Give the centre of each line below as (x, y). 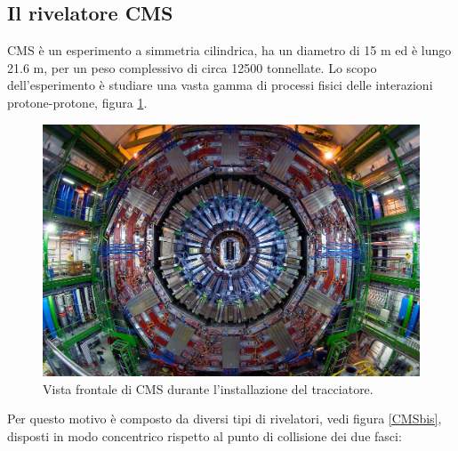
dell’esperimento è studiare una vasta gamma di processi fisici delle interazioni (220, 85)
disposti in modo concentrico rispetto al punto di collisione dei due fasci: (205, 435)
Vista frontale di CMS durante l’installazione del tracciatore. (208, 388)
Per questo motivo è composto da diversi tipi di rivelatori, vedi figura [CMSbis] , (225, 419)
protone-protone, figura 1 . (77, 102)
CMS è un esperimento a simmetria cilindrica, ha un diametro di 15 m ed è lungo (229, 50)
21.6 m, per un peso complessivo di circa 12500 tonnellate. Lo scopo (192, 67)
